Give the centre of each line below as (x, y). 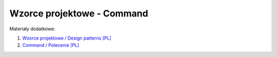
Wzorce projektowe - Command (79, 13)
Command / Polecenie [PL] (51, 45)
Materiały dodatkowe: (32, 29)
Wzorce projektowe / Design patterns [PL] (67, 38)
